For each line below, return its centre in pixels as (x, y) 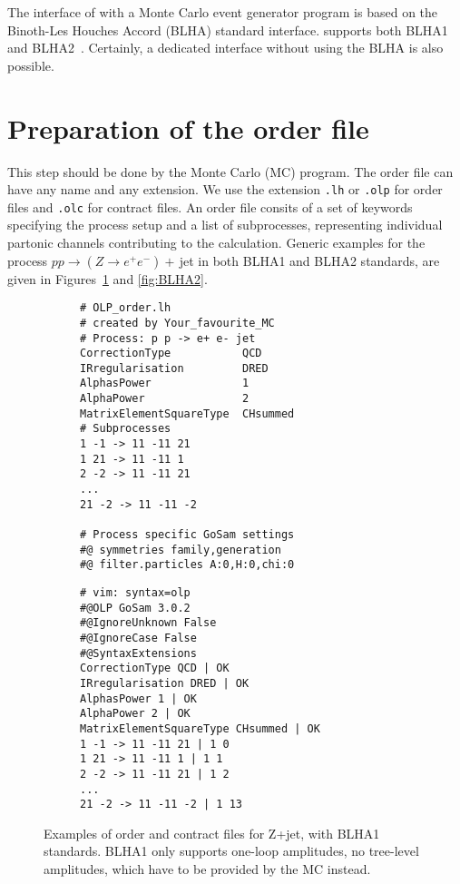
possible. (31, 65)
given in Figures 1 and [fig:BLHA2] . (108, 278)
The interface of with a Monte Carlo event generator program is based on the (223, 12)
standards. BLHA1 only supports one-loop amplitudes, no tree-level (231, 851)
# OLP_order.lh (126, 308)
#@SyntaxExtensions (138, 653)
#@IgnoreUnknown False (148, 623)
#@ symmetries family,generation (181, 550)
